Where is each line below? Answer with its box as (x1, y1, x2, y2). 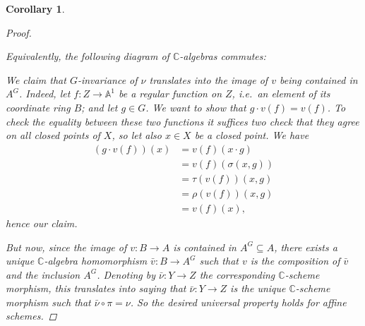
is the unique (230, 281, 286, 296)
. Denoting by (97, 267, 156, 282)
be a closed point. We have (194, 128, 309, 143)
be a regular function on (118, 86, 222, 101)
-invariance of (77, 72, 138, 87)
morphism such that (6, 294, 91, 309)
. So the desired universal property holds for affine (130, 294, 347, 309)
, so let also (112, 128, 162, 143)
